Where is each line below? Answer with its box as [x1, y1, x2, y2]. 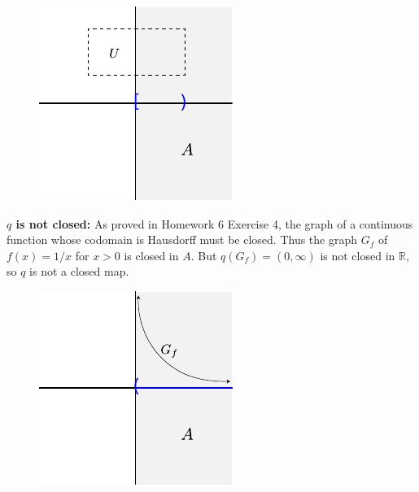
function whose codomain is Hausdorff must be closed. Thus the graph [7, 231, 358, 248]
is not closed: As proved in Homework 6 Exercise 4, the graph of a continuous [15, 215, 413, 232]
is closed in [124, 246, 179, 263]
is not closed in [320, 246, 395, 263]
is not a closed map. [29, 263, 129, 280]
